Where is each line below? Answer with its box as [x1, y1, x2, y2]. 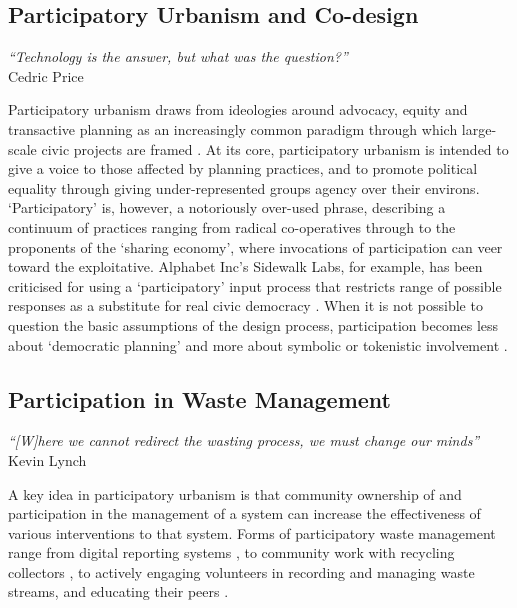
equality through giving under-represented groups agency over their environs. [8, 177, 480, 198]
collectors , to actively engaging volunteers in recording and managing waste [8, 561, 475, 582]
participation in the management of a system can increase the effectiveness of [8, 503, 481, 524]
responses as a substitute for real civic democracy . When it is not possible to [8, 295, 483, 316]
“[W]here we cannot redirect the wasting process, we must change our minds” [8, 430, 480, 451]
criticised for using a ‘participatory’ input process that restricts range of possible [8, 275, 502, 296]
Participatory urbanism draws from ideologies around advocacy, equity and [8, 99, 468, 120]
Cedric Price [8, 65, 84, 86]
